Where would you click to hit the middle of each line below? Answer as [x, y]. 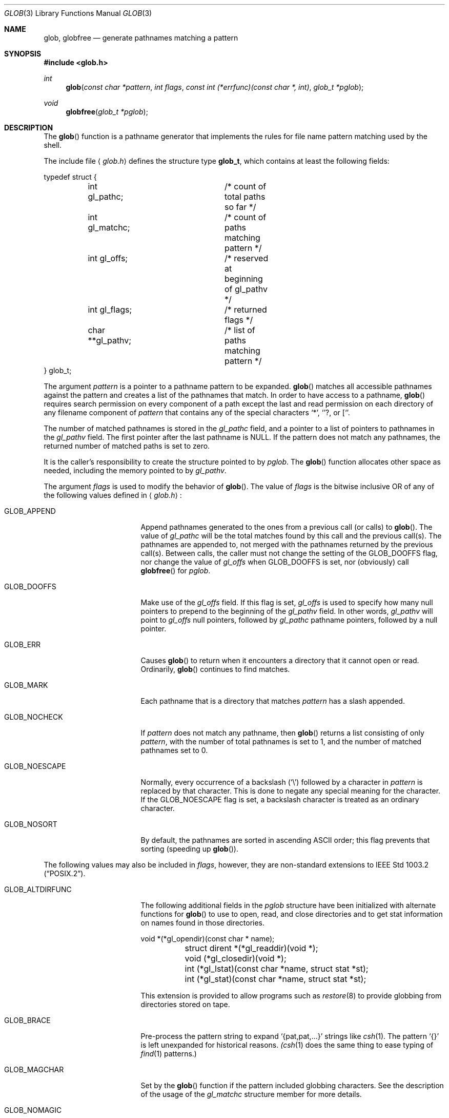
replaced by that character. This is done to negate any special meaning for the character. [291, 791]
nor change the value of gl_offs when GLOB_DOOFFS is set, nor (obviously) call [275, 562]
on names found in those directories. [203, 923]
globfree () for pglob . [176, 571]
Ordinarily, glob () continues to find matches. [215, 669]
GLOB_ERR [23, 644]
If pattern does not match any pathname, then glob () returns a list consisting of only [282, 733]
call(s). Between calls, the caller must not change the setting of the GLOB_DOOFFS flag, [289, 553]
